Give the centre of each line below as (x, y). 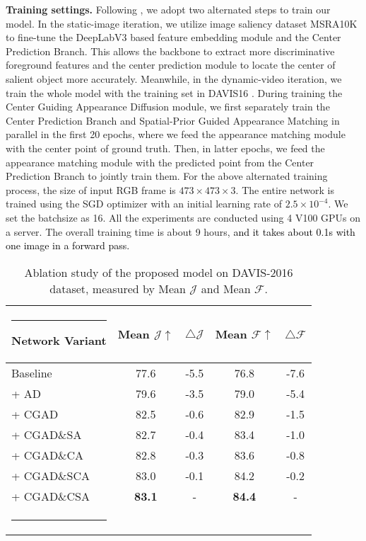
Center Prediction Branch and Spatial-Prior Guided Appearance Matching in (173, 120)
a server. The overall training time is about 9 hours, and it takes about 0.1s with (181, 231)
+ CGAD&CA (48, 455)
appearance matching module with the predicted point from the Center (160, 162)
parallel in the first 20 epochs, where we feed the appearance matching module (176, 134)
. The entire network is (285, 189)
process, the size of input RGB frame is (91, 189)
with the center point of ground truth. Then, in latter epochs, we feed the (165, 148)
